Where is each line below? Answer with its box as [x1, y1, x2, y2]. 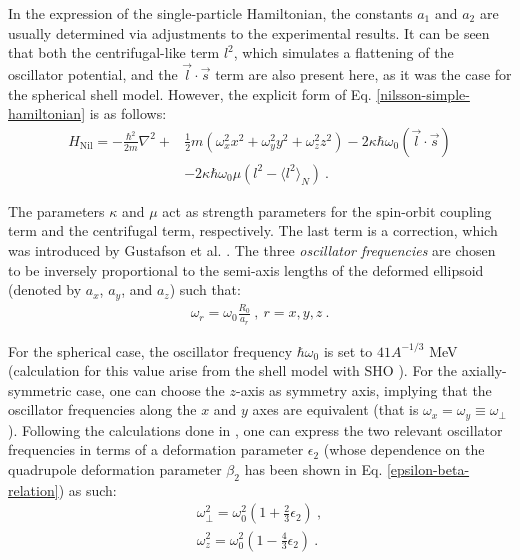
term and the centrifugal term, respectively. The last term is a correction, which [8, 220, 498, 241]
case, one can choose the [76, 379, 225, 400]
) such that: [169, 279, 241, 300]
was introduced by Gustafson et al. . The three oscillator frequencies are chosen [8, 240, 496, 261]
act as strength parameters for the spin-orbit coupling [162, 200, 492, 221]
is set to [323, 340, 373, 361]
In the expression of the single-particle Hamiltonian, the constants [8, 3, 413, 23]
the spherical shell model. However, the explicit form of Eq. [8, 83, 372, 104]
